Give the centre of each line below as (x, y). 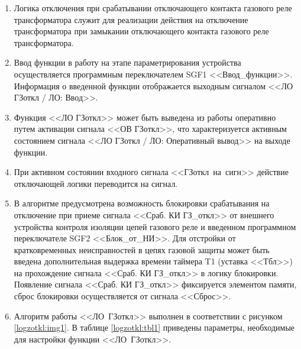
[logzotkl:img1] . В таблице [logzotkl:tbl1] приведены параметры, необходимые (154, 327)
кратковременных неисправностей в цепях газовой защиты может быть (142, 249)
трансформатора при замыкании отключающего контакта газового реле (141, 31)
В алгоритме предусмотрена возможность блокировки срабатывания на (142, 203)
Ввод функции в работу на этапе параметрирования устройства (127, 62)
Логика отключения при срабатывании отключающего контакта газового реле (153, 8)
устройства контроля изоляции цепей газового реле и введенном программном (155, 226)
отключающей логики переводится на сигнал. (96, 183)
